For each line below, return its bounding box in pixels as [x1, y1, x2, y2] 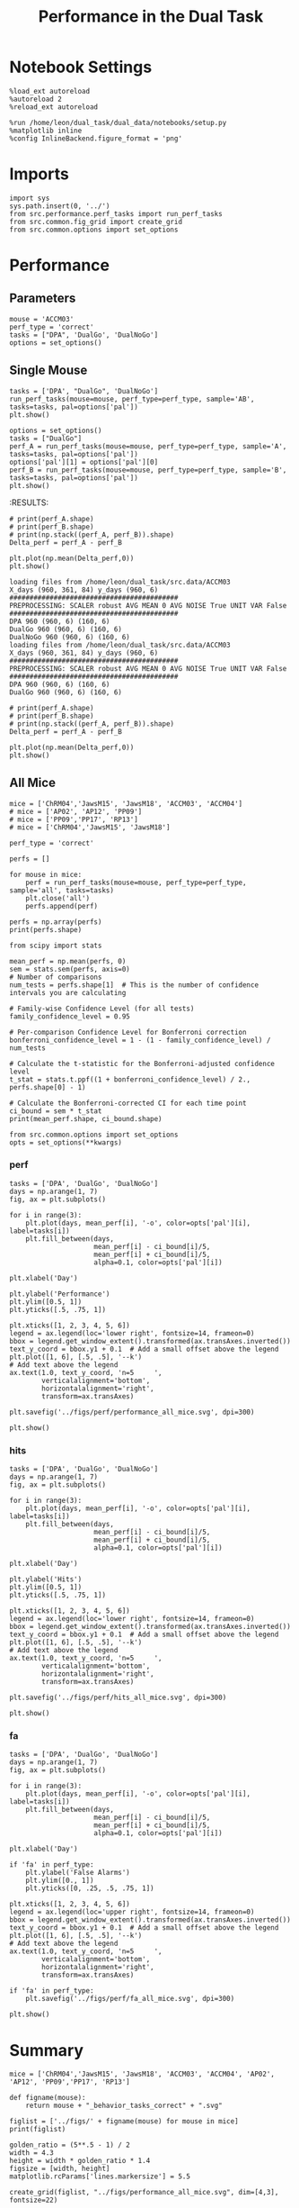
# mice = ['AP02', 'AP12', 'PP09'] [9, 807, 143, 816]
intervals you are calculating [9, 988, 127, 997]
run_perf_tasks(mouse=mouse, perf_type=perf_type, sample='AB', [9, 394, 255, 403]
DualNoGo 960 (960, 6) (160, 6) [9, 632, 130, 641]
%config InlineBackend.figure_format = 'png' [9, 133, 182, 143]
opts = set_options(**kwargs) [9, 1137, 123, 1147]
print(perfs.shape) [9, 925, 83, 934]
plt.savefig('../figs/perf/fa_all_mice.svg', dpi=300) [25, 1995, 235, 2004]
